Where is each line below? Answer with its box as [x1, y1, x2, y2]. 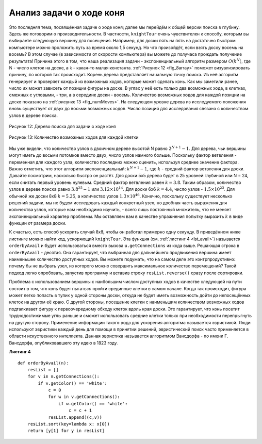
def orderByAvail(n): [17, 360, 69, 366]
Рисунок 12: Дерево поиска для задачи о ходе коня [9, 124, 116, 130]
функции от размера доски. [9, 220, 66, 226]
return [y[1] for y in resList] [27, 428, 105, 434]
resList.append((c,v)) [48, 414, 102, 420]
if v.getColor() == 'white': [38, 380, 108, 386]
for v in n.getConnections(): [27, 374, 99, 379]
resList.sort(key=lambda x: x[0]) [27, 421, 110, 427]
